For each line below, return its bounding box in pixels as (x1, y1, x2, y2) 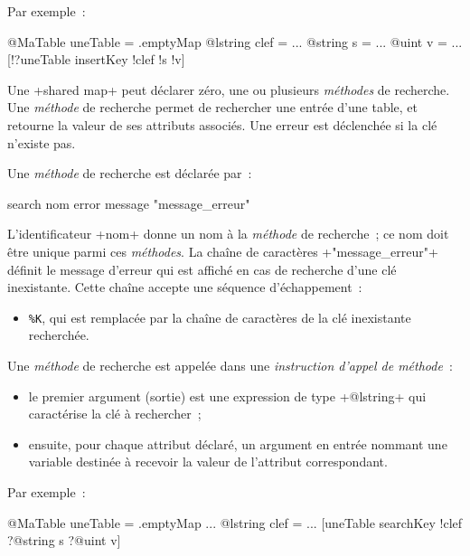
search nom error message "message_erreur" (7, 193, 250, 212)
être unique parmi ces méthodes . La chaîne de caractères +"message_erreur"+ (7, 241, 438, 260)
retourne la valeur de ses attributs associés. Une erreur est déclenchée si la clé (7, 115, 437, 134)
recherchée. (28, 325, 89, 344)
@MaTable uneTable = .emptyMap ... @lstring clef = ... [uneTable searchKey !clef (7, 513, 463, 532)
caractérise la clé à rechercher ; (28, 404, 202, 423)
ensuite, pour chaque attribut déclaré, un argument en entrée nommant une (28, 434, 447, 453)
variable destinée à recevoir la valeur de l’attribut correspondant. (28, 452, 388, 471)
